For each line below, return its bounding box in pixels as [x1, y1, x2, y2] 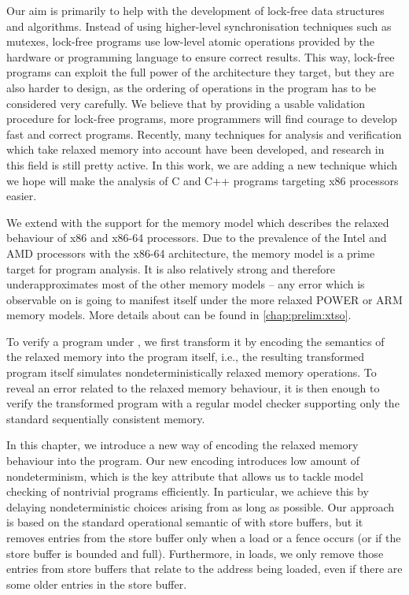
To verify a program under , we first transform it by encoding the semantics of [6, 333, 385, 349]
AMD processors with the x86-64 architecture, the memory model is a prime [6, 244, 375, 261]
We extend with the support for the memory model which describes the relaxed [6, 214, 389, 230]
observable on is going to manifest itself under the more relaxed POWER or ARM [6, 291, 403, 307]
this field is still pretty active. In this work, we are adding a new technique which [6, 156, 398, 173]
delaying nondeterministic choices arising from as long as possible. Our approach [6, 498, 395, 515]
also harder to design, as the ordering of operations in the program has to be [6, 79, 377, 95]
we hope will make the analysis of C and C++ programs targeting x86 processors [6, 172, 399, 188]
